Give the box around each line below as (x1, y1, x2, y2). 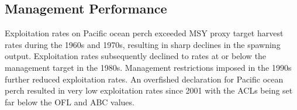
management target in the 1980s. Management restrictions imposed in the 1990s (5, 61, 292, 73)
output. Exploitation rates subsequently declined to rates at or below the (5, 50, 267, 62)
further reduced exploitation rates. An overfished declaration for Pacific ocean (5, 73, 284, 85)
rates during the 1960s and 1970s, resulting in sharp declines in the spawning (5, 38, 281, 50)
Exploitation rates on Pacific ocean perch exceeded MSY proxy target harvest (5, 27, 284, 39)
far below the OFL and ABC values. (5, 95, 134, 108)
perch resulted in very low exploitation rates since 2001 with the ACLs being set (5, 84, 293, 97)
